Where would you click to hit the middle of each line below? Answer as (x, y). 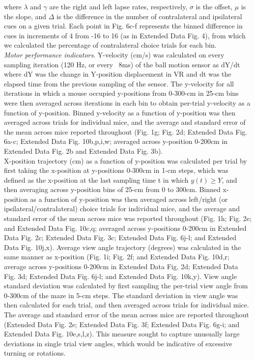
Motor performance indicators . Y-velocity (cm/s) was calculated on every (114, 54)
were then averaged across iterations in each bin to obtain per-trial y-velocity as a (127, 102)
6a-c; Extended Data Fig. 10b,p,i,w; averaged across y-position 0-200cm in (116, 141)
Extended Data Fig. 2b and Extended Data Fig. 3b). (84, 151)
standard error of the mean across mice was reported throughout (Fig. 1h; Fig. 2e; (128, 218)
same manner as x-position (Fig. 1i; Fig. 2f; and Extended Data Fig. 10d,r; (117, 257)
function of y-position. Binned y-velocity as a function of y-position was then (120, 112)
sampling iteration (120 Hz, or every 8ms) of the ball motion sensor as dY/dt (122, 64)
